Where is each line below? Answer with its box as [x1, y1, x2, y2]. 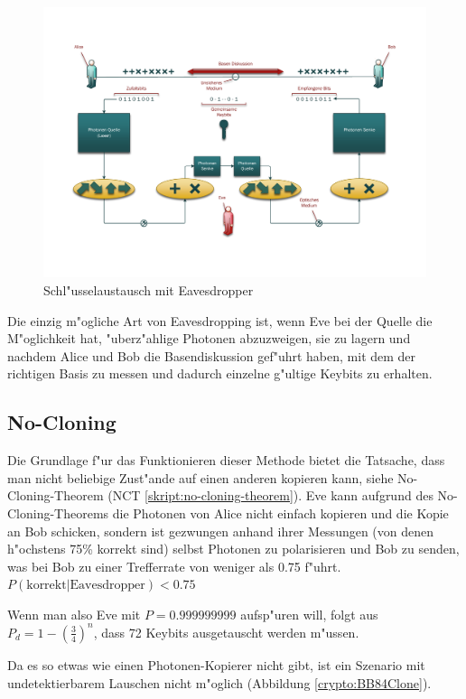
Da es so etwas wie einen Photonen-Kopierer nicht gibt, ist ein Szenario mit [7, 655, 425, 674]
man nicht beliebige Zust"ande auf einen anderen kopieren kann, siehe [7, 468, 394, 487]
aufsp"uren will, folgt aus [240, 604, 378, 623]
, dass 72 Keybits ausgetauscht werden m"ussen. [93, 622, 359, 641]
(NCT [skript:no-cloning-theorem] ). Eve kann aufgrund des [107, 486, 433, 505]
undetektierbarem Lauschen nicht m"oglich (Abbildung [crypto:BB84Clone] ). [7, 673, 432, 692]
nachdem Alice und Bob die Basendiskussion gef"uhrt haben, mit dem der [7, 346, 416, 365]
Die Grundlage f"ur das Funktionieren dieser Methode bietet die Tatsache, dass [7, 451, 445, 470]
